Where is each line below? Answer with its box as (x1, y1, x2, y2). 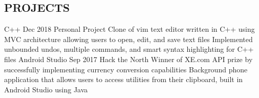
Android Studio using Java (4, 84, 88, 94)
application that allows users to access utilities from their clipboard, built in (4, 74, 243, 85)
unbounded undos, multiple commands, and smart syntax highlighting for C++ (4, 44, 254, 54)
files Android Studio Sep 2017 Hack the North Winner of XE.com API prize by (4, 53, 253, 64)
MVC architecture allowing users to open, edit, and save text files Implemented (4, 33, 253, 44)
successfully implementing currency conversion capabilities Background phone (4, 64, 248, 74)
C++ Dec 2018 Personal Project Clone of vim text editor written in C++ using (4, 24, 255, 34)
